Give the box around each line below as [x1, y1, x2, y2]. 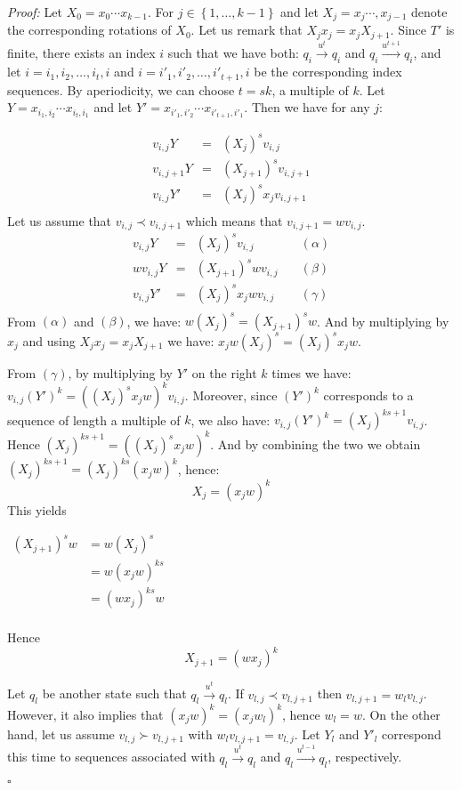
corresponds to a [323, 385, 414, 404]
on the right [191, 363, 257, 382]
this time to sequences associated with [7, 747, 215, 766]
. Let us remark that [190, 20, 303, 39]
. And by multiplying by [317, 311, 449, 330]
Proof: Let [7, 3, 62, 20]
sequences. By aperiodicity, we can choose [7, 80, 235, 99]
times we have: [271, 363, 352, 382]
